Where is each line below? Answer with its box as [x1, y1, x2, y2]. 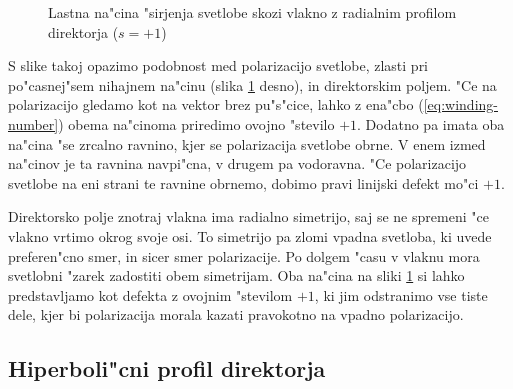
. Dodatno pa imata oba [357, 113, 505, 134]
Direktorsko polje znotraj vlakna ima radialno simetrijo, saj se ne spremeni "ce [8, 206, 489, 227]
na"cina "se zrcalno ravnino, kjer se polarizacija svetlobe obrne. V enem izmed [8, 133, 486, 154]
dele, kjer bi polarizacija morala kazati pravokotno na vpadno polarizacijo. [8, 304, 464, 325]
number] [8, 113, 59, 134]
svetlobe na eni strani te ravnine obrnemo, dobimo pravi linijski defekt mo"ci [8, 172, 479, 193]
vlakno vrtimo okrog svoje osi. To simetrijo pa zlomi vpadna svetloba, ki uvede [8, 225, 492, 246]
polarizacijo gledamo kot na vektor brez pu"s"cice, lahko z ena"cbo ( [8, 94, 424, 115]
